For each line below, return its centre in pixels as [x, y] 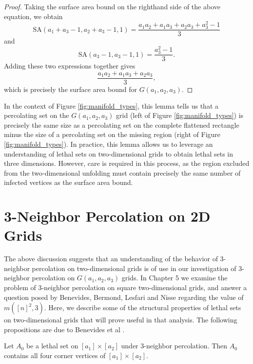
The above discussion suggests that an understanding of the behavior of [111, 259]
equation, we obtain [33, 16]
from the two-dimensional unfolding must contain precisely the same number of [122, 172]
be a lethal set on [52, 346]
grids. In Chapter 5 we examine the [175, 278]
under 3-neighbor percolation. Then [174, 346]
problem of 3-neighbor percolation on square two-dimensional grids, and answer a [126, 287]
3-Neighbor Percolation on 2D [107, 216]
